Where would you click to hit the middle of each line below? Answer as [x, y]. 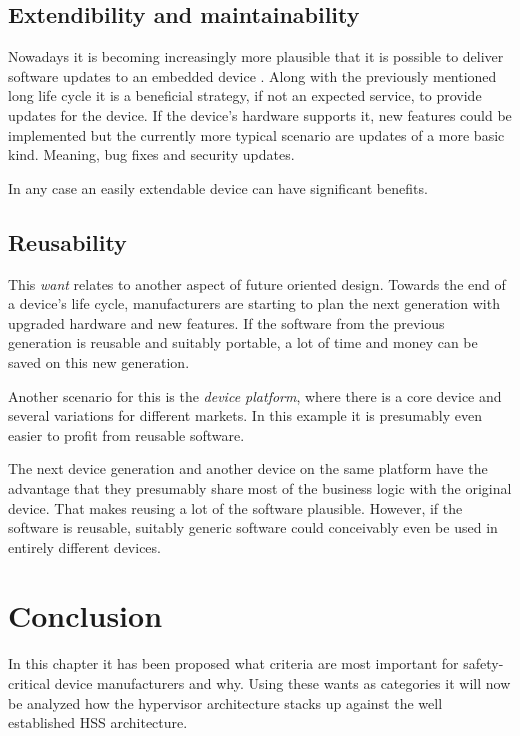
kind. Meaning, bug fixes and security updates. [151, 154]
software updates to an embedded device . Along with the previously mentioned [252, 75]
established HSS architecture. [98, 722]
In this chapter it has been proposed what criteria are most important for [233, 663]
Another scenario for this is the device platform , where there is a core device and [255, 395]
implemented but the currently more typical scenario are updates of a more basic [256, 134]
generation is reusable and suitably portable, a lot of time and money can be [243, 342]
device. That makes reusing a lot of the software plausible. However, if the [235, 507]
